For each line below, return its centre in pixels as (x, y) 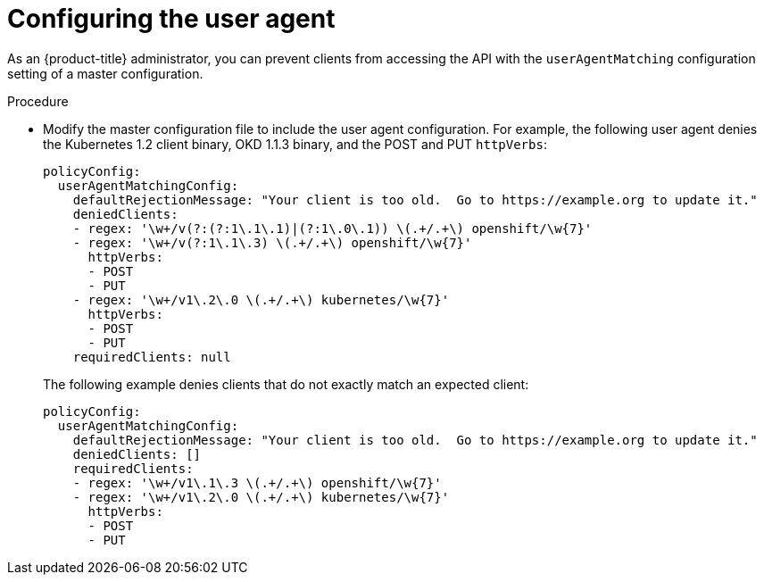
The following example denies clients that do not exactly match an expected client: (286, 384)
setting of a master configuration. (105, 73)
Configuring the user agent (171, 19)
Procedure (38, 101)
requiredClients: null (152, 357)
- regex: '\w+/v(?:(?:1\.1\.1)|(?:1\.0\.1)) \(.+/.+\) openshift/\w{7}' (332, 228)
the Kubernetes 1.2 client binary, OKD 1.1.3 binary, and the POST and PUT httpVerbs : (295, 144)
